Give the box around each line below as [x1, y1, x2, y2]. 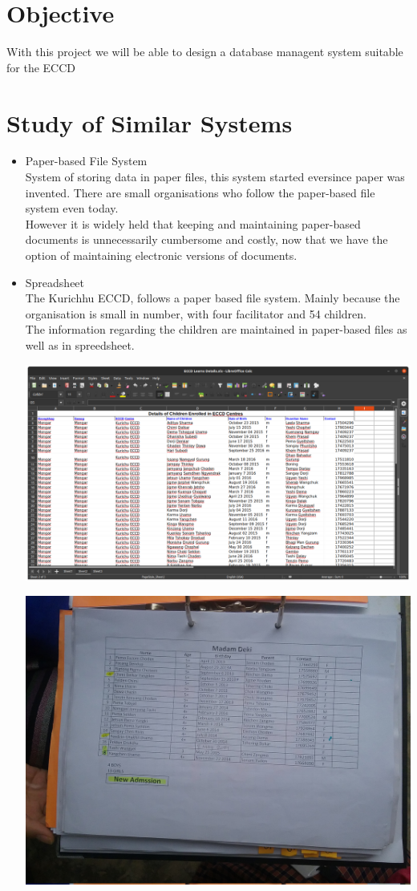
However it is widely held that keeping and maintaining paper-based [25, 215, 361, 232]
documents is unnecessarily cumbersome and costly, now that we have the [25, 231, 388, 248]
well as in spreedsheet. [25, 336, 135, 353]
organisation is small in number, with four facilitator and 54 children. [25, 305, 366, 322]
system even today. [25, 200, 119, 217]
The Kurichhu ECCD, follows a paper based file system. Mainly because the [25, 290, 400, 306]
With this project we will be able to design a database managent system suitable [6, 43, 403, 60]
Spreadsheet [25, 273, 85, 290]
